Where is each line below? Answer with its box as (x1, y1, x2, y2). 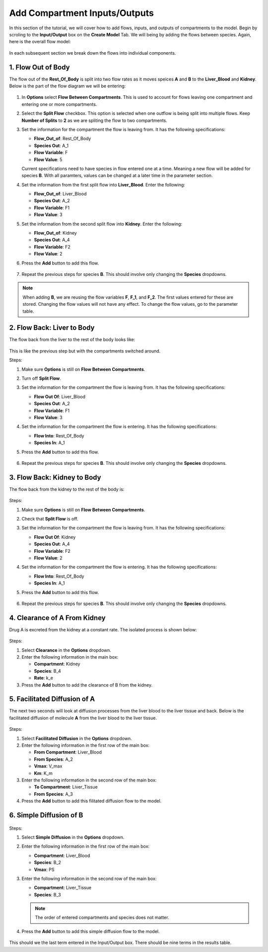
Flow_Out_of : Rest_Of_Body (34, 136, 91, 142)
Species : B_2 (34, 860, 62, 865)
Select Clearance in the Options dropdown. (21, 647, 112, 653)
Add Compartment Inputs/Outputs (9, 7, 154, 18)
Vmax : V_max (34, 763, 63, 769)
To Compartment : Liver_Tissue (34, 784, 98, 790)
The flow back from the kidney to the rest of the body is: (9, 486, 125, 492)
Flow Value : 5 (34, 157, 63, 163)
